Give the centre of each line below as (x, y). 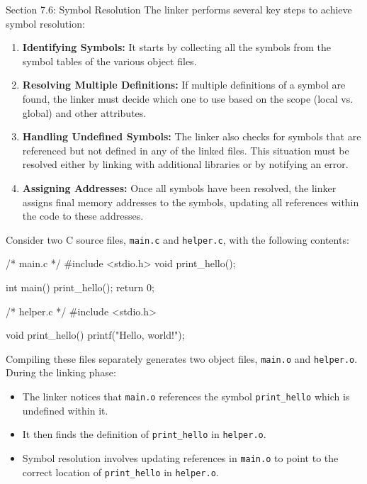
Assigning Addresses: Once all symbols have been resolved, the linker (179, 187)
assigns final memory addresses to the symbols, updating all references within (191, 202)
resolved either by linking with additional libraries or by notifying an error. (185, 164)
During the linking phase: (61, 372)
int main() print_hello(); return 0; (80, 287)
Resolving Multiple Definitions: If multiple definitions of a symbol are (184, 85)
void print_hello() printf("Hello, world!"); (95, 335)
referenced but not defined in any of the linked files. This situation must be (186, 150)
